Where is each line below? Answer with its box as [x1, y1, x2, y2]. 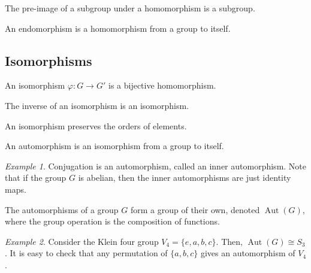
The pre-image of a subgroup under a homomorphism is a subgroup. [5, 2, 255, 14]
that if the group [5, 171, 67, 184]
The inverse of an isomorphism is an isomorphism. [5, 99, 189, 111]
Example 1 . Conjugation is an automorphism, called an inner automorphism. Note [5, 159, 307, 172]
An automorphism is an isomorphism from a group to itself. [5, 139, 224, 152]
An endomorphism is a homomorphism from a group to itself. [5, 22, 231, 34]
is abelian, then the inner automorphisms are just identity [78, 171, 291, 184]
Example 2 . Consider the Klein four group [5, 235, 159, 247]
